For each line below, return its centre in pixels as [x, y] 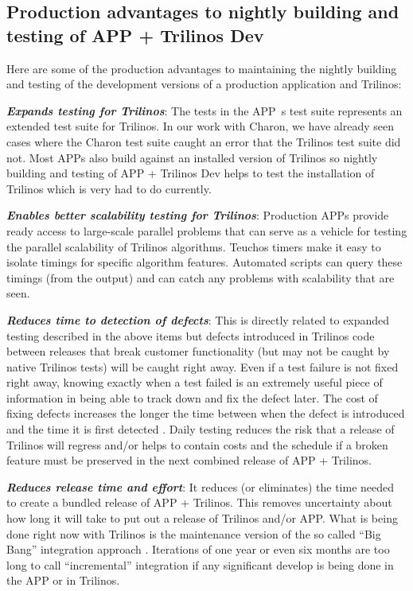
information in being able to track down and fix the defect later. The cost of [192, 397]
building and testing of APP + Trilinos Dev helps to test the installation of [191, 173]
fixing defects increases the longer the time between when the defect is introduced [206, 413]
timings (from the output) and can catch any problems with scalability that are [201, 277]
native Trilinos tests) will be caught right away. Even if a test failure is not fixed [203, 366]
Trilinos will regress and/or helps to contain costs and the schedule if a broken [197, 444]
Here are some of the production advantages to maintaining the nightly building [202, 68]
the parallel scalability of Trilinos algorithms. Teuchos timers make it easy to [194, 246]
